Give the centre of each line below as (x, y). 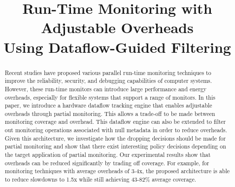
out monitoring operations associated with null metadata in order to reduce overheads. (116, 130)
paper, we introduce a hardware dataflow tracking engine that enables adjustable (108, 105)
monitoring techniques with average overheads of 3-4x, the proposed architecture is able (117, 171)
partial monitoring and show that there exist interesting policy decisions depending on (115, 146)
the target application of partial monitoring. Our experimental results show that (108, 155)
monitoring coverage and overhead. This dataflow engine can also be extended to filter (115, 122)
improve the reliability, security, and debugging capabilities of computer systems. (108, 81)
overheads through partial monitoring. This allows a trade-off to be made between (110, 113)
